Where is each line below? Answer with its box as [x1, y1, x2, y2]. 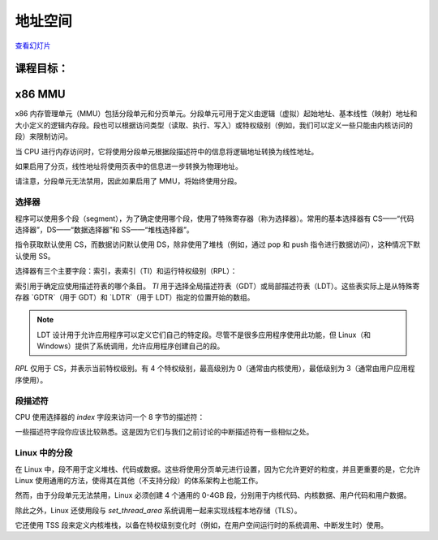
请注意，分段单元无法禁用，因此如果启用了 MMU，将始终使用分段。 [15, 176, 242, 186]
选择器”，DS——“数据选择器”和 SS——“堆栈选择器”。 [15, 224, 194, 235]
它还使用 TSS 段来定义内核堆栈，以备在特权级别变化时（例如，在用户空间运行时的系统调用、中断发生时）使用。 [15, 521, 389, 530]
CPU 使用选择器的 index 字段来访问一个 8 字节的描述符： [15, 413, 205, 421]
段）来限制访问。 [15, 132, 72, 141]
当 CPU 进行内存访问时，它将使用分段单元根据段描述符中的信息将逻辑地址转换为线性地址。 [15, 146, 319, 156]
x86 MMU [15, 88, 66, 102]
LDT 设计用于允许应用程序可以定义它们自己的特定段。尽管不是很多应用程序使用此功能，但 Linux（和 [36, 330, 371, 339]
